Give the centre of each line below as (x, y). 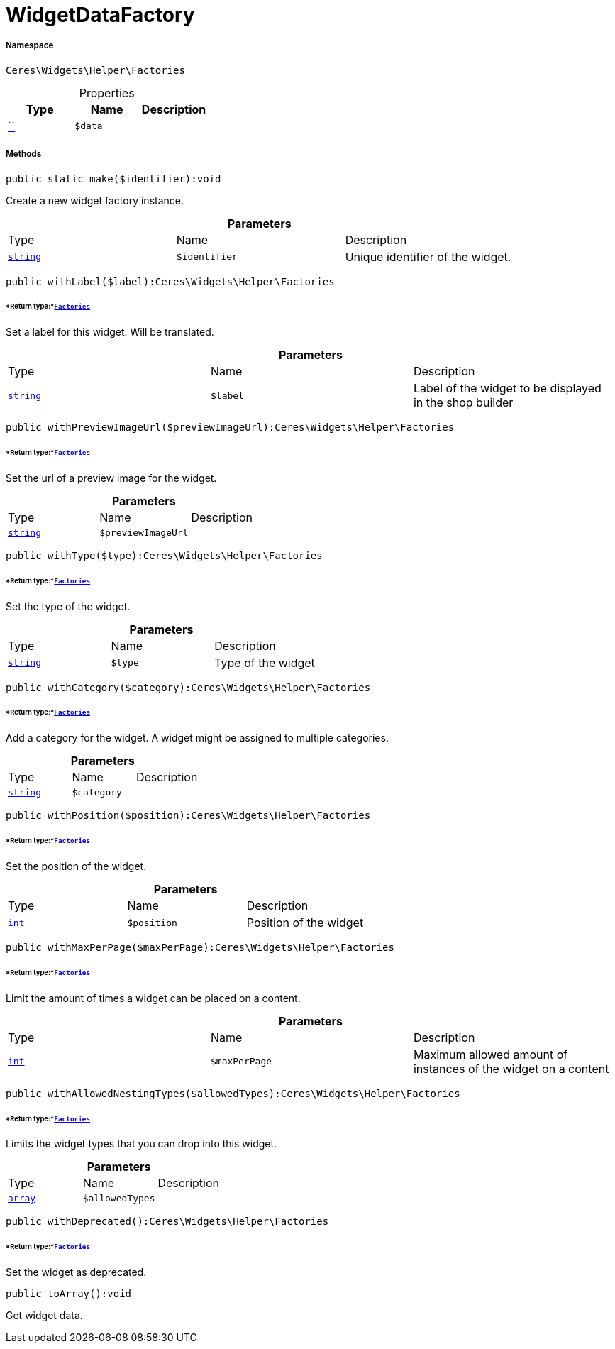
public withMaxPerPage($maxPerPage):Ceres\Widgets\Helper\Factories (200, 947)
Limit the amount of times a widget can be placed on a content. (153, 998)
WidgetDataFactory (100, 15)
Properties (107, 93)
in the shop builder (463, 403)
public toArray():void (69, 1294)
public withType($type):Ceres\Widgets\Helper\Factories (164, 555)
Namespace (30, 46)
